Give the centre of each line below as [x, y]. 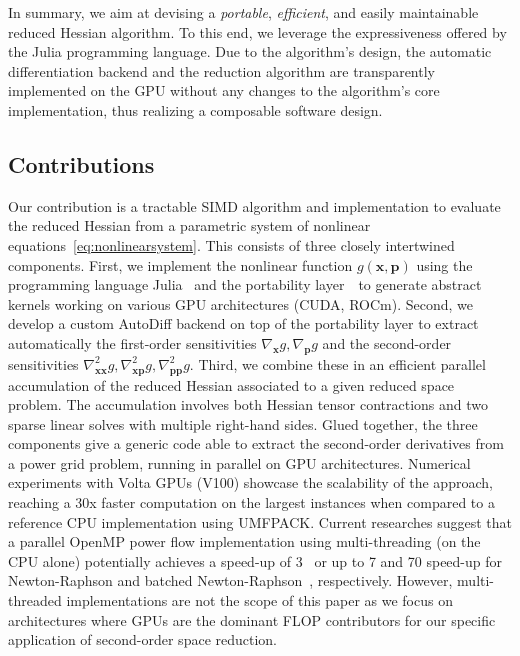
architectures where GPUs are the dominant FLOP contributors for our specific [252, 619]
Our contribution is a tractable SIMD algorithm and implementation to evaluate [254, 205]
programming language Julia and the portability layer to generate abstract [245, 284]
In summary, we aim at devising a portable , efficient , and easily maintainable [243, 12]
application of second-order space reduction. [143, 639]
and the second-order [387, 342]
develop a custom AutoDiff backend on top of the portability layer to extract [243, 323]
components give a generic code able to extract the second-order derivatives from [256, 443]
